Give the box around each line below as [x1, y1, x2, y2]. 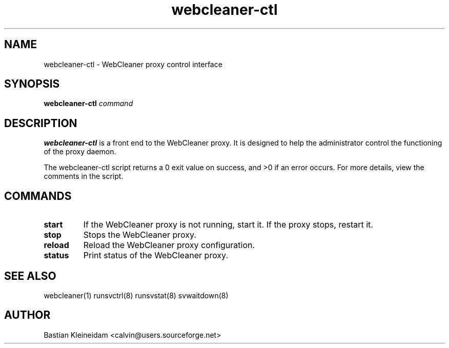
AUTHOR [4, 309, 51, 322]
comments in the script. [44, 172, 124, 181]
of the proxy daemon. [44, 147, 116, 156]
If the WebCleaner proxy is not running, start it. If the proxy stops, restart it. [83, 219, 373, 230]
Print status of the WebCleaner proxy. [83, 250, 228, 261]
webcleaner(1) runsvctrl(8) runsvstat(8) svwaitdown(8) [44, 291, 229, 300]
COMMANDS [4, 189, 72, 202]
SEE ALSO [4, 269, 56, 282]
